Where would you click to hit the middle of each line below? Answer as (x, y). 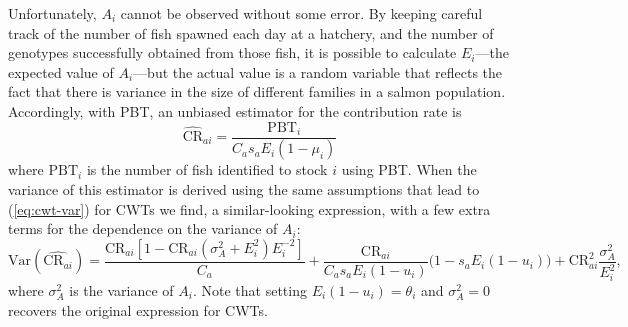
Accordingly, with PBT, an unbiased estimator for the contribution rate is (235, 110)
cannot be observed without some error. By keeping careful (301, 13)
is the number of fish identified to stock (207, 169)
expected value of (61, 71)
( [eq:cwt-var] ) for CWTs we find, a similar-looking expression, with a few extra (249, 208)
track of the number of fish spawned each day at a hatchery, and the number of (251, 32)
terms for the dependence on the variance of (143, 228)
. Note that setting (249, 289)
